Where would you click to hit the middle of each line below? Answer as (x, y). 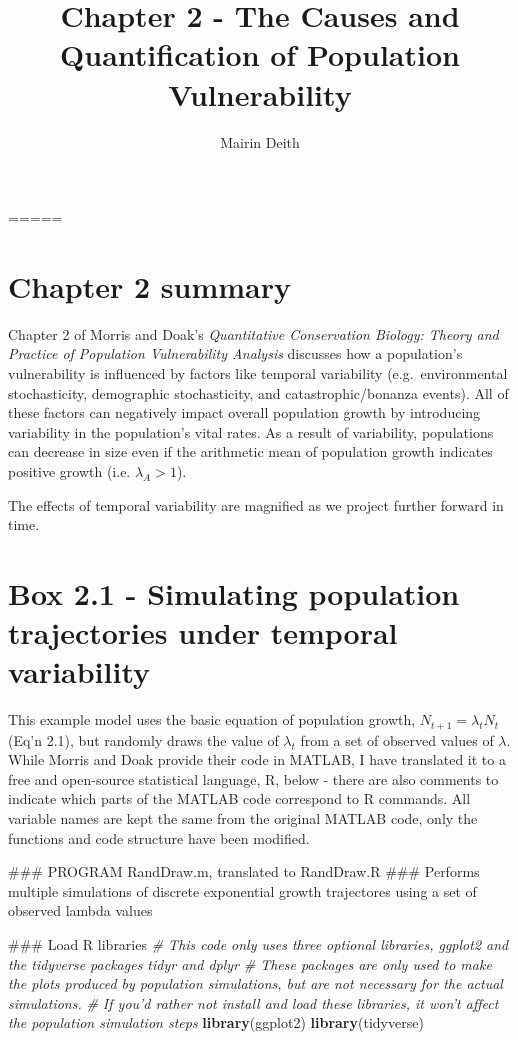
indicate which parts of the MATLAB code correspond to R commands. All (239, 798)
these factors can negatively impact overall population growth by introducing (244, 412)
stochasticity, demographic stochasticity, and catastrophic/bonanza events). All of (258, 392)
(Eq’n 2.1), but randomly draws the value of (143, 739)
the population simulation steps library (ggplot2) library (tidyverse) (216, 1022)
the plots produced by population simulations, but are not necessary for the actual (255, 983)
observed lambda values (80, 910)
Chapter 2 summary (149, 285)
